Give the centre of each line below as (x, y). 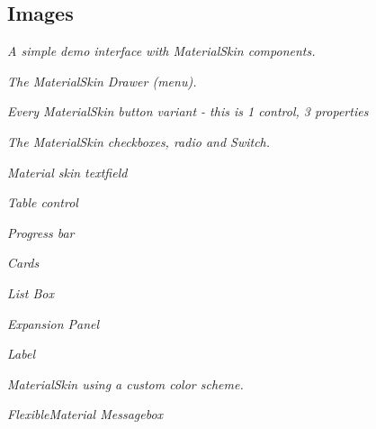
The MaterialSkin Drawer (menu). (102, 81)
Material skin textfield (67, 172)
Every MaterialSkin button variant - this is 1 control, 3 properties (188, 111)
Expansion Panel (54, 323)
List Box (31, 292)
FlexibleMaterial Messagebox (85, 414)
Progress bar (41, 232)
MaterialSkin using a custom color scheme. (125, 383)
